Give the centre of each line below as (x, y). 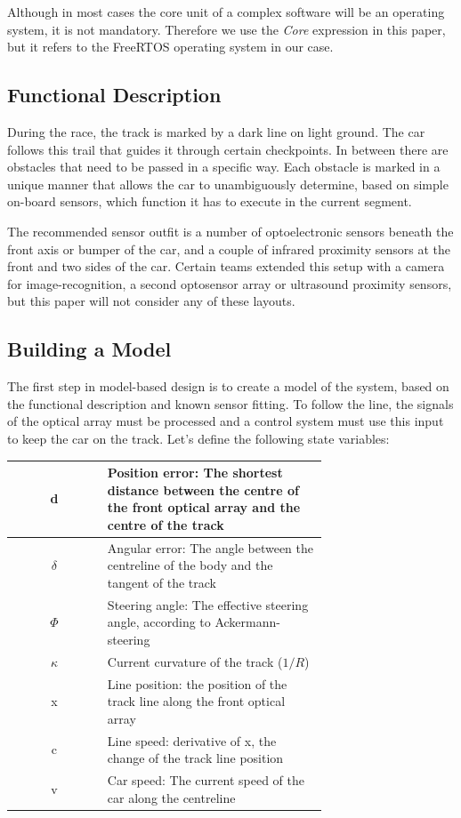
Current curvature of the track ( (195, 661)
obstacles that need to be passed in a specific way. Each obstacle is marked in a (224, 167)
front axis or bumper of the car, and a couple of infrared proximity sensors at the (229, 249)
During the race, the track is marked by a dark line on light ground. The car (216, 131)
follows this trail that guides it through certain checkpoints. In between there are (228, 149)
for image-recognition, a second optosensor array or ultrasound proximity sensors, (230, 283)
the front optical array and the (204, 507)
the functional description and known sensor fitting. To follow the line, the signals (230, 403)
